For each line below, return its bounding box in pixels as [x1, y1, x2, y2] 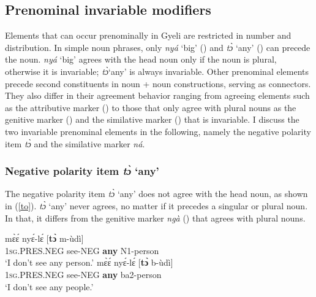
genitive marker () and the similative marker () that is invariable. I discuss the [5, 113, 299, 126]
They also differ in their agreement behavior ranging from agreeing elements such [5, 89, 310, 102]
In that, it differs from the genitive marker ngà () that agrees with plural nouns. [5, 211, 306, 224]
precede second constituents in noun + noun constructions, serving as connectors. [5, 77, 311, 90]
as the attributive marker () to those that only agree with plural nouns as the [5, 101, 296, 114]
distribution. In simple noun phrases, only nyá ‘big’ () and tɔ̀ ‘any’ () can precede [5, 40, 310, 53]
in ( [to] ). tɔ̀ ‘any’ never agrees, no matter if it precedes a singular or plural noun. [5, 199, 308, 212]
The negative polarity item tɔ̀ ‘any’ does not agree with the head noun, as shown [5, 187, 308, 200]
